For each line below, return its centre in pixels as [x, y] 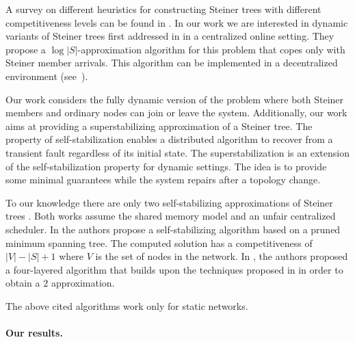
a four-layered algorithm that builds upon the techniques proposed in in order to [174, 269]
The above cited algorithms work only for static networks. [127, 305]
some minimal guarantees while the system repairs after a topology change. [163, 180]
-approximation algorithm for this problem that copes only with [211, 49]
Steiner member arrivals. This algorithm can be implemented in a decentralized [172, 63]
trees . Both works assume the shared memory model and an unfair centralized [171, 216]
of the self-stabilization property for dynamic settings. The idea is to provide [166, 166]
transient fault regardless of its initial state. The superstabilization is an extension [177, 152]
